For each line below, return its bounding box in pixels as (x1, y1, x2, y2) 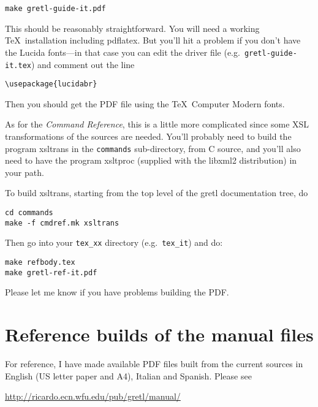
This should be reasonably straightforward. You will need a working (5, 21, 260, 34)
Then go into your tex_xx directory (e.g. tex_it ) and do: (5, 236, 223, 249)
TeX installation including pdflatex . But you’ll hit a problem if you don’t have (5, 34, 301, 47)
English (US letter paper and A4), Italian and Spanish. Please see (5, 369, 252, 382)
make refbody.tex (5, 258, 75, 267)
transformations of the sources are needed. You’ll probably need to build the (5, 130, 292, 142)
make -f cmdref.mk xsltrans (5, 218, 119, 227)
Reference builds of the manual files (5, 322, 314, 347)
